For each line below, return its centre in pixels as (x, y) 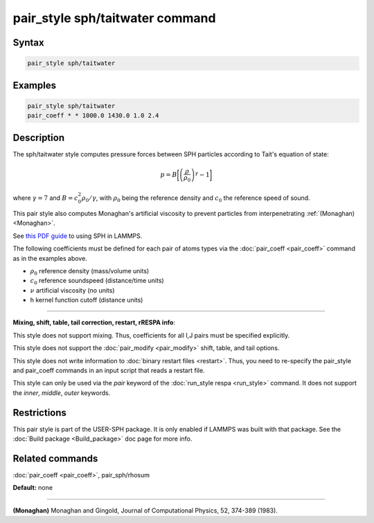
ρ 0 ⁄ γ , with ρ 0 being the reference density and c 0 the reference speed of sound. (196, 199)
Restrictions (40, 413)
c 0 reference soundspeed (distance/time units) (97, 282)
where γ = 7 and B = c (46, 198)
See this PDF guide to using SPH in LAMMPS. (78, 236)
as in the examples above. (50, 258)
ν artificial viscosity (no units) (72, 290)
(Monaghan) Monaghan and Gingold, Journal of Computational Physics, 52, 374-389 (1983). (145, 510)
